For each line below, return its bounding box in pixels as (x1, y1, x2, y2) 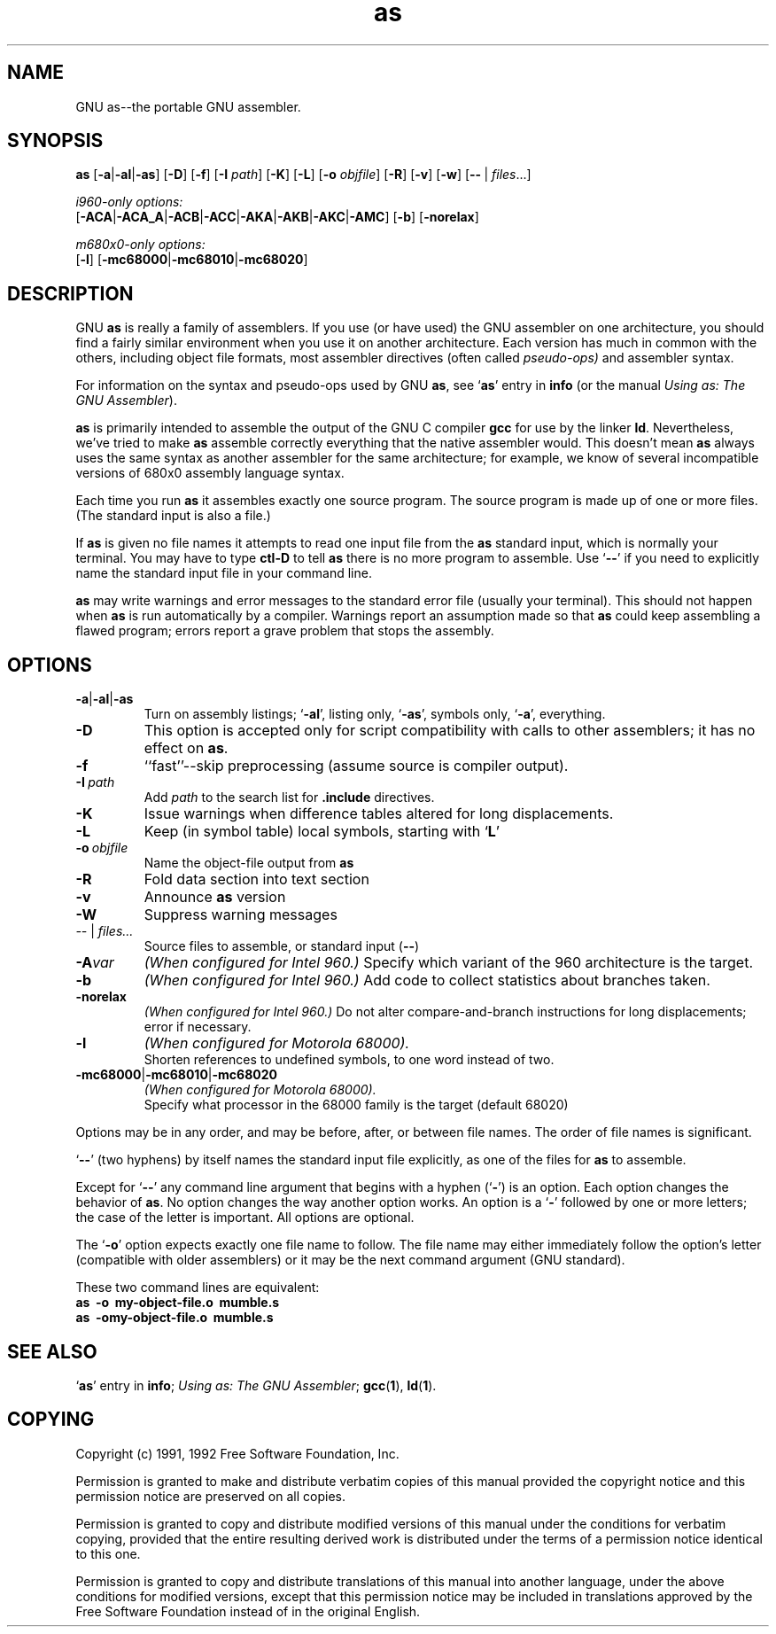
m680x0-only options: (75, 237, 206, 253)
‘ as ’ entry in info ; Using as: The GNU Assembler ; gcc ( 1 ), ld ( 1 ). (75, 1377, 437, 1393)
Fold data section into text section (144, 870, 369, 889)
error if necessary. (144, 1019, 252, 1035)
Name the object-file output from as (144, 855, 354, 871)
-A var (75, 953, 114, 972)
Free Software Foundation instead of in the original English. (75, 1603, 421, 1619)
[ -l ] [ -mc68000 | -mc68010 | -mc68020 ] (75, 252, 308, 268)
